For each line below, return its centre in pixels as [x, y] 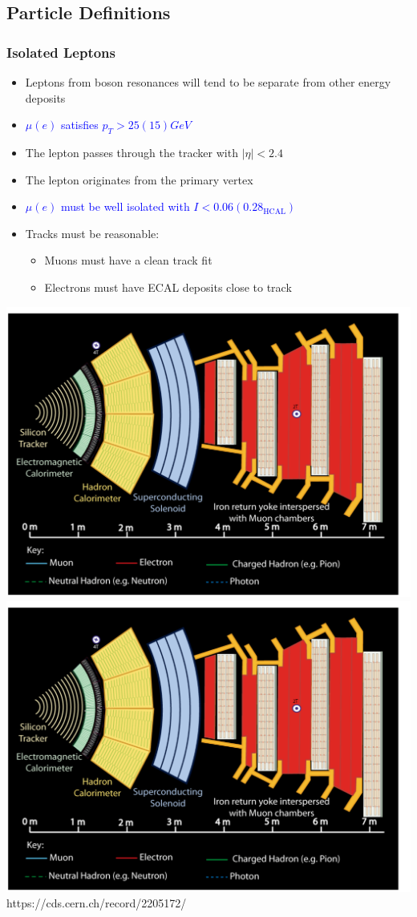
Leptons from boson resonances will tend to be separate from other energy [208, 82]
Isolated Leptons [61, 52]
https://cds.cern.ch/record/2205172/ [97, 903]
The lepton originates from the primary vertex [139, 179]
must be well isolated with [125, 206]
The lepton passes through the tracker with [132, 152]
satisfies [79, 125]
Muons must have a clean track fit [128, 260]
